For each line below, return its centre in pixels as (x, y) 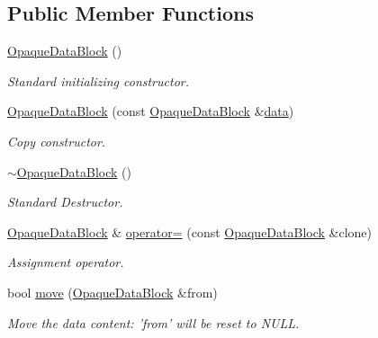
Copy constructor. (57, 141)
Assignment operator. (66, 262)
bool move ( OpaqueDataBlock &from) (112, 292)
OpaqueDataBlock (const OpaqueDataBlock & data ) (151, 111)
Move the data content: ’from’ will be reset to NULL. (153, 322)
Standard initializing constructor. (98, 80)
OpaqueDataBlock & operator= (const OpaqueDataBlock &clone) (190, 231)
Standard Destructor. (65, 202)
